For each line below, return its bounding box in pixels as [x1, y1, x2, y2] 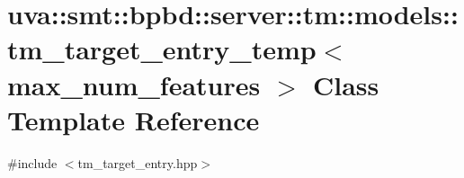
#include [7, 153, 58, 172]
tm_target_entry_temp [7, 31, 317, 67]
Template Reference [7, 101, 260, 138]
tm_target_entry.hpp [77, 153, 198, 172]
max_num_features [7, 66, 261, 102]
